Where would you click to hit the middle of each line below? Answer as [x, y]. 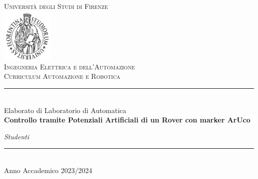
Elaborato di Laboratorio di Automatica [65, 110]
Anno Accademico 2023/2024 [48, 170]
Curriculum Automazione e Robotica [62, 76]
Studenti [17, 136]
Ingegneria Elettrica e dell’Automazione [69, 66]
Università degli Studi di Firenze [56, 6]
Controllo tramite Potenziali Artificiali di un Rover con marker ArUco [127, 120]
